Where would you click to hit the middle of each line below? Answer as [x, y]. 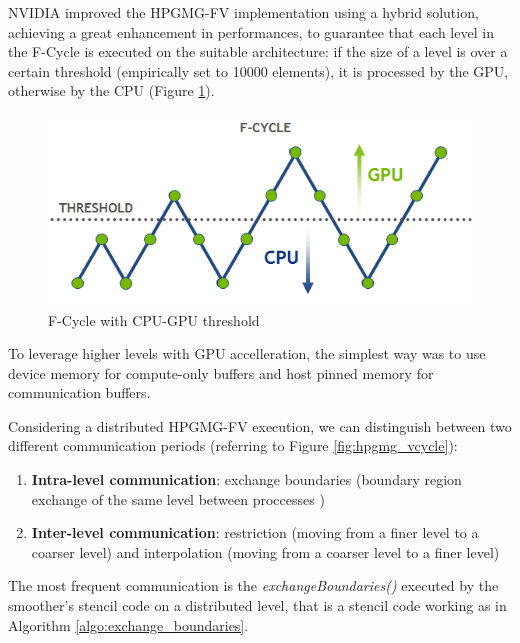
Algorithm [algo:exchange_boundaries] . [128, 624]
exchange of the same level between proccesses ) [178, 498]
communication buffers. [79, 392]
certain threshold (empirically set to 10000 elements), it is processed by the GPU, [258, 70]
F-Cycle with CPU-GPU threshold [154, 319]
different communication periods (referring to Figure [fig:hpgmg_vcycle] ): [233, 445]
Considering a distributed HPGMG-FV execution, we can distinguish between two [260, 425]
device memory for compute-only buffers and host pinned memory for [221, 372]
